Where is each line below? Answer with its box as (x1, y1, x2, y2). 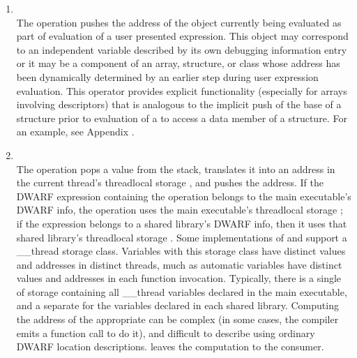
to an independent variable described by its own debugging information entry (16, 42, 347, 57)
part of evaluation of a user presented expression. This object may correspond (16, 29, 349, 43)
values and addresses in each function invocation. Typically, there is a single (16, 271, 342, 285)
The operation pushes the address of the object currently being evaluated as (16, 15, 342, 29)
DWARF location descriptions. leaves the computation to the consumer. (16, 339, 324, 354)
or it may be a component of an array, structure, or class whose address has (16, 56, 340, 70)
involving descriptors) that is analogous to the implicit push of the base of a (16, 97, 342, 112)
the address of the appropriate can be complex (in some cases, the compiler (16, 312, 339, 327)
